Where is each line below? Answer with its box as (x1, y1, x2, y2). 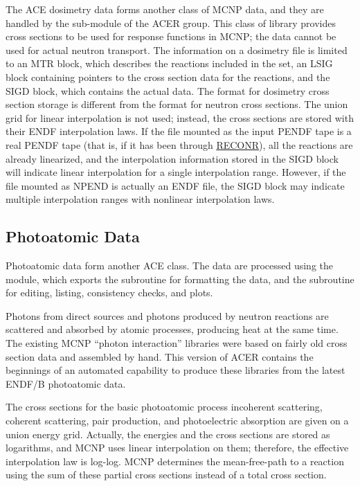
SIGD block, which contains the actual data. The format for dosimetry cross (6, 83, 330, 98)
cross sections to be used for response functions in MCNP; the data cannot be (6, 29, 336, 44)
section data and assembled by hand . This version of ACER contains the (6, 349, 314, 363)
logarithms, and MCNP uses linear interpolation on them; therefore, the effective (6, 440, 349, 455)
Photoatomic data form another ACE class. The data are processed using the (6, 258, 334, 273)
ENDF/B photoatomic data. (6, 376, 126, 390)
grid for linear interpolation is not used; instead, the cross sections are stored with (6, 110, 354, 125)
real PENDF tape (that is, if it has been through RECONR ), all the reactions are (6, 137, 353, 152)
